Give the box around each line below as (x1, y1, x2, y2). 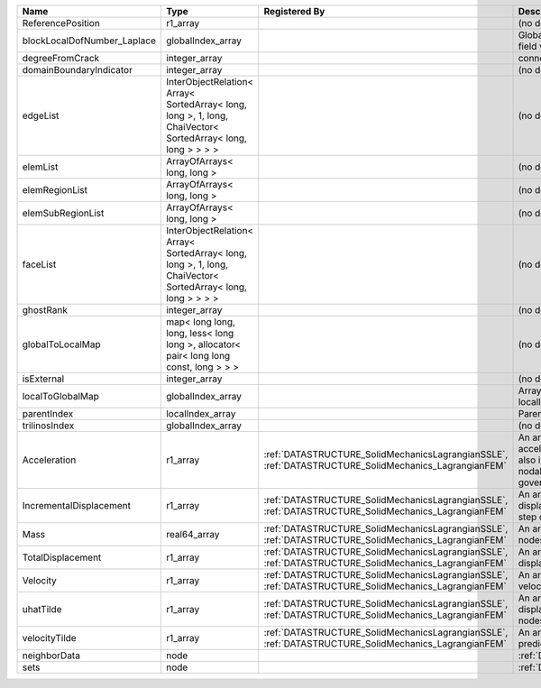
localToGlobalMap (22, 390, 99, 402)
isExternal (22, 372, 65, 385)
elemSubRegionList (22, 207, 105, 219)
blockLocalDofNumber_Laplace (22, 34, 157, 47)
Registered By (263, 5, 326, 17)
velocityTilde (22, 632, 77, 644)
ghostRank (22, 304, 68, 316)
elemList (22, 161, 59, 173)
